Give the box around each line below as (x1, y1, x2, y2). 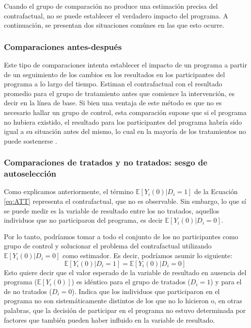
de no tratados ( (4, 286, 52, 296)
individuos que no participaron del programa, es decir (4, 215, 163, 225)
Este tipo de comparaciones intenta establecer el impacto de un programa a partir (4, 60, 247, 69)
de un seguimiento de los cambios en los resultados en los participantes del (4, 69, 225, 79)
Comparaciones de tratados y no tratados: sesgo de (4, 156, 207, 168)
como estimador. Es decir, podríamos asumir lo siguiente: (62, 250, 233, 261)
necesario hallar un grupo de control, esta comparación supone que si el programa (4, 107, 247, 117)
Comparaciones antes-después (4, 40, 122, 52)
